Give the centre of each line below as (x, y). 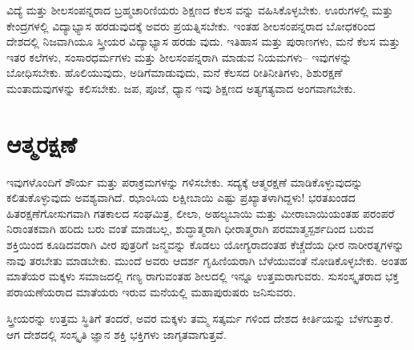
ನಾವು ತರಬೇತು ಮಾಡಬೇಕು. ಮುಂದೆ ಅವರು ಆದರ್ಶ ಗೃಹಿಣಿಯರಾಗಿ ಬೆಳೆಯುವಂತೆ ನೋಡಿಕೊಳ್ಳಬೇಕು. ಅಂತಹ (207, 260)
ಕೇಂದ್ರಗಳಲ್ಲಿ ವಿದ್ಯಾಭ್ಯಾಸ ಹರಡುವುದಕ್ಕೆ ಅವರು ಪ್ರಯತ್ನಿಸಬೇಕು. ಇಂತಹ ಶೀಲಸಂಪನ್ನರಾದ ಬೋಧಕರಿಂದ (191, 25)
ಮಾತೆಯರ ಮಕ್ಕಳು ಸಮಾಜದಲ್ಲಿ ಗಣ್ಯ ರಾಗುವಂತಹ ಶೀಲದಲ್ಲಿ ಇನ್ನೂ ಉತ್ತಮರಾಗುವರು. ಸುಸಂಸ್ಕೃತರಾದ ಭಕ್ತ (203, 276)
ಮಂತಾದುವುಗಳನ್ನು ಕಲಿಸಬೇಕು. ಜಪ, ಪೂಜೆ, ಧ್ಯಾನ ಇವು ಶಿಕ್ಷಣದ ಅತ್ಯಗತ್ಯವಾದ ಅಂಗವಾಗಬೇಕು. (181, 88)
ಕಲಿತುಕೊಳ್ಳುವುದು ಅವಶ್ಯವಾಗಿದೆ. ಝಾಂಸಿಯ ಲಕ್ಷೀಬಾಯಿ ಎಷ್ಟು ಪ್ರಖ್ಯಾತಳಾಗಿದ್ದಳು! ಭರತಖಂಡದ (181, 197)
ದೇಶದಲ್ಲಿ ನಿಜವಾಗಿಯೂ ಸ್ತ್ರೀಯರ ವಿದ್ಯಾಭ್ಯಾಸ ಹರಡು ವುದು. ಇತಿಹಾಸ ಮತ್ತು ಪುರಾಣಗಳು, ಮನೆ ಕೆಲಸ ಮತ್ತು (203, 41)
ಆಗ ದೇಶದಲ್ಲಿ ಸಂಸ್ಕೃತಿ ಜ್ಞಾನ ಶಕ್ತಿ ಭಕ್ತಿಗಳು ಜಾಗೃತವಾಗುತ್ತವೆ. (117, 334)
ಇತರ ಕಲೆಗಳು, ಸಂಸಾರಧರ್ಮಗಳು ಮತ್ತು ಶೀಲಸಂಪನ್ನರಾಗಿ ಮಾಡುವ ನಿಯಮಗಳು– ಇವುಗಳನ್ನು (179, 56)
